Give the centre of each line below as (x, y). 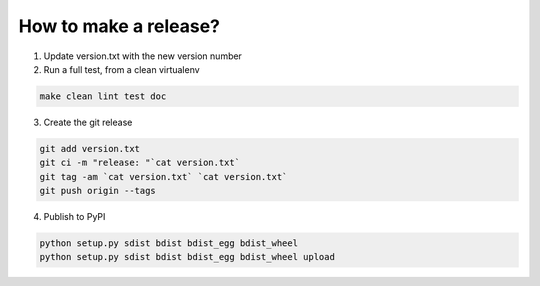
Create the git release (88, 122)
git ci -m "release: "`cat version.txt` (139, 163)
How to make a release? (119, 26)
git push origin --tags (98, 191)
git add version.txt (89, 148)
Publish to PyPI (74, 217)
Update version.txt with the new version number (142, 56)
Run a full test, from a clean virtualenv (121, 69)
